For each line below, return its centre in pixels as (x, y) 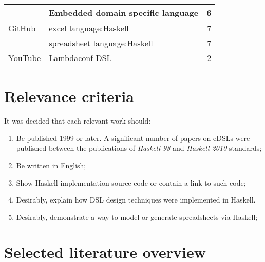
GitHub (22, 28)
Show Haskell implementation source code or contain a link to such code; (131, 182)
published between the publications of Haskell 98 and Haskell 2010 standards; (139, 148)
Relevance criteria (69, 96)
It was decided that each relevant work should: (78, 121)
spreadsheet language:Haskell (101, 43)
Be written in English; (51, 165)
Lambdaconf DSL (80, 58)
